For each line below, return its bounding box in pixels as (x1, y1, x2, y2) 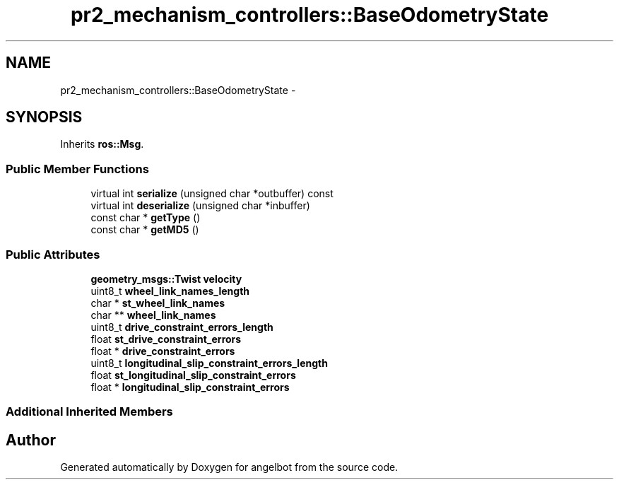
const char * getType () (90, 211, 201, 224)
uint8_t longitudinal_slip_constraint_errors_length (90, 356, 328, 369)
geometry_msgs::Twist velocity (90, 272, 242, 285)
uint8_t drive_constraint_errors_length (90, 320, 273, 333)
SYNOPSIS (6, 108, 83, 127)
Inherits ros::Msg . (60, 138, 144, 151)
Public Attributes (6, 247, 100, 262)
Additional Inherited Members (6, 404, 173, 419)
